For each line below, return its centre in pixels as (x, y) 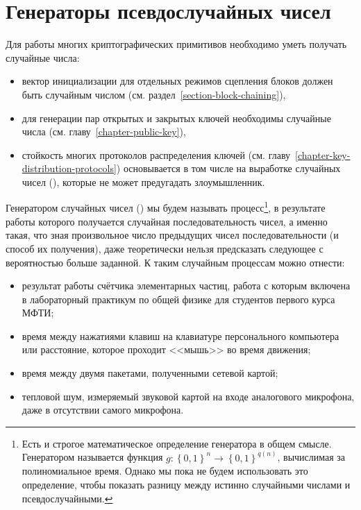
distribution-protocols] (69, 168)
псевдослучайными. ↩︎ (67, 498)
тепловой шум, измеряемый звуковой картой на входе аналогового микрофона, (188, 396)
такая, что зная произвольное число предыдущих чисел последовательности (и (172, 235)
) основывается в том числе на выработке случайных (228, 168)
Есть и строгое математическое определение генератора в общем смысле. (177, 443)
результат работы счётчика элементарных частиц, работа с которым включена (186, 286)
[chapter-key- (323, 154)
